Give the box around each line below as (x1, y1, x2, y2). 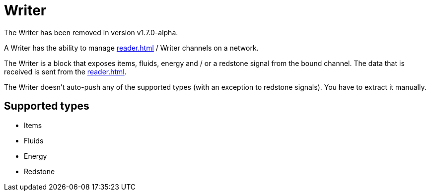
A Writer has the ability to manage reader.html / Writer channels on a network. (4, 43, 259, 52)
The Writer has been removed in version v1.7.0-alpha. (4, 28, 178, 37)
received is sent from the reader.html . (4, 67, 127, 76)
